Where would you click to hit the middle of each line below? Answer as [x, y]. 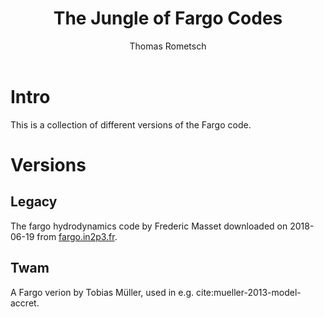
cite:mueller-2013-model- [249, 292]
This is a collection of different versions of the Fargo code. [131, 124]
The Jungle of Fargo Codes [168, 18]
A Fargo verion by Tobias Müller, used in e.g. [102, 292]
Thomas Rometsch [168, 46]
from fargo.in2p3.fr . [77, 236]
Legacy [34, 202]
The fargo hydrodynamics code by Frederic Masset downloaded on [149, 226]
